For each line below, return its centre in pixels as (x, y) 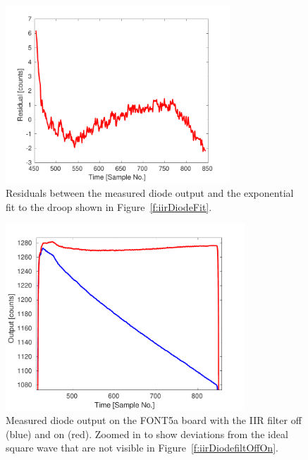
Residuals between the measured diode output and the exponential (150, 192)
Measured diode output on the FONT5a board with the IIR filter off (154, 420)
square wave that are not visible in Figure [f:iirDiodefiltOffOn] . (142, 448)
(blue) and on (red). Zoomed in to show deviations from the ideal (147, 434)
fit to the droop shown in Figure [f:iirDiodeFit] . (109, 206)
